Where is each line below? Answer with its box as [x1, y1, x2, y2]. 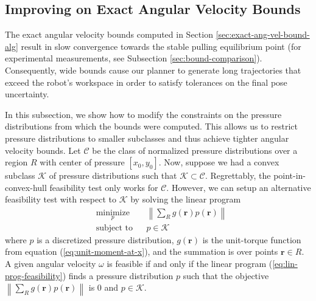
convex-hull [5, 181, 47, 193]
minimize [96, 208, 130, 217]
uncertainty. [5, 88, 49, 100]
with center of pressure [40, 156, 125, 168]
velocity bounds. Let [5, 144, 81, 156]
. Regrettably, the [205, 169, 271, 182]
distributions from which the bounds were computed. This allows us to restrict [5, 120, 298, 133]
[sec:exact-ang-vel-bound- [216, 28, 310, 41]
